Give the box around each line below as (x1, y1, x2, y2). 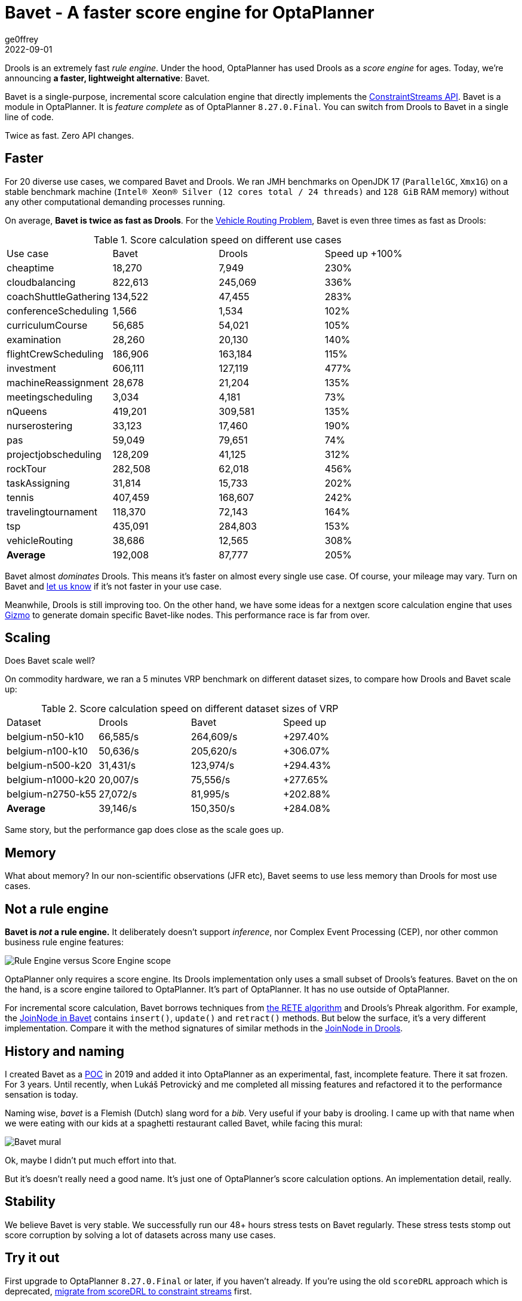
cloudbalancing (7, 276, 76, 288)
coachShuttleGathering (7, 290, 110, 303)
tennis (7, 491, 34, 503)
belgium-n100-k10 (7, 745, 88, 758)
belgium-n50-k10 (7, 731, 84, 743)
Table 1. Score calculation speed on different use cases (93, 233, 342, 246)
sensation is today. (5, 1089, 78, 1100)
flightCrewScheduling (7, 347, 104, 360)
